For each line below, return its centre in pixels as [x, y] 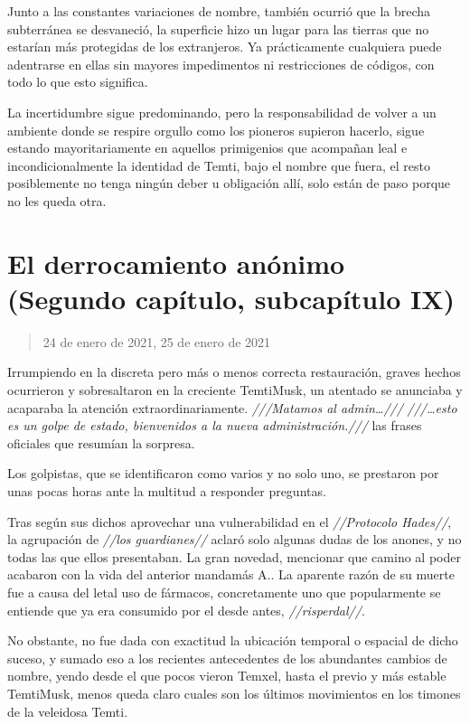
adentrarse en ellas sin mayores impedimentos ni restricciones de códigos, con [221, 64]
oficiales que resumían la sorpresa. [101, 442]
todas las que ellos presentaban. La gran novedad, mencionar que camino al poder [234, 556]
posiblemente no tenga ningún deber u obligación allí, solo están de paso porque [229, 183]
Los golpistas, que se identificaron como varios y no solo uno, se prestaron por [223, 473]
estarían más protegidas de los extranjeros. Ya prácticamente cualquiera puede [225, 47]
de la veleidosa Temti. [68, 711]
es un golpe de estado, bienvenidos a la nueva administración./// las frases [215, 425]
